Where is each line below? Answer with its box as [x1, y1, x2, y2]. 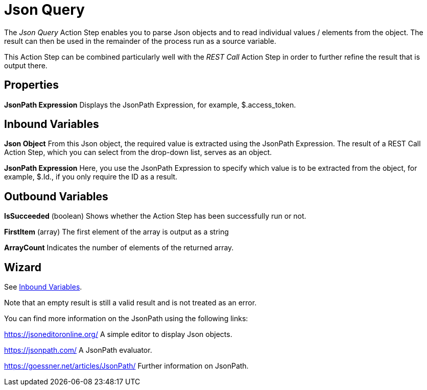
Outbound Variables [4, 190, 108, 203]
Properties [4, 79, 59, 92]
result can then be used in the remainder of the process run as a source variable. [4, 36, 276, 45]
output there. [4, 61, 48, 70]
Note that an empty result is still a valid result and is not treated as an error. [4, 298, 257, 307]
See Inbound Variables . [4, 282, 82, 292]
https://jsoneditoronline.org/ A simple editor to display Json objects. [4, 330, 232, 339]
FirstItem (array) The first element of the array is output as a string [4, 227, 229, 237]
